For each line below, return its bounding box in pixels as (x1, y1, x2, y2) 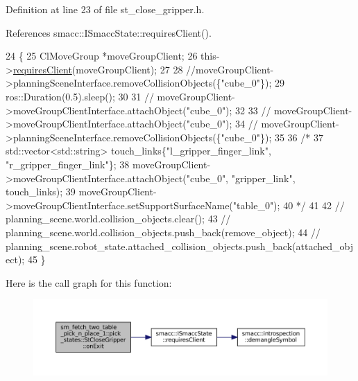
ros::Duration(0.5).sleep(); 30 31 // (6, 89, 154, 103)
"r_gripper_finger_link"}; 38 (6, 157, 130, 171)
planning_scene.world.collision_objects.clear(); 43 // (6, 211, 231, 226)
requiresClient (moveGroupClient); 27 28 (12, 62, 183, 76)
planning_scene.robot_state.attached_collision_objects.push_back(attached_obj (6, 238, 353, 253)
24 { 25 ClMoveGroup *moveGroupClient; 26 (6, 48, 198, 63)
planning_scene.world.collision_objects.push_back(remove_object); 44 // (6, 224, 321, 239)
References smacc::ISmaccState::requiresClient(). (6, 25, 212, 39)
